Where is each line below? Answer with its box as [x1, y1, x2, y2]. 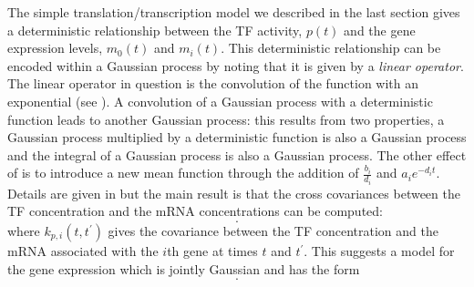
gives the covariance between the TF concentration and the [108, 221, 438, 240]
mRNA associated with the [7, 241, 159, 260]
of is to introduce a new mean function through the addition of [7, 163, 359, 182]
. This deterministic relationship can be [221, 38, 441, 57]
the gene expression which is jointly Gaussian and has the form [7, 259, 360, 278]
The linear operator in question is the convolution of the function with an [7, 74, 419, 93]
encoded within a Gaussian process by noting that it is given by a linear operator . [7, 56, 464, 75]
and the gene [344, 20, 416, 39]
